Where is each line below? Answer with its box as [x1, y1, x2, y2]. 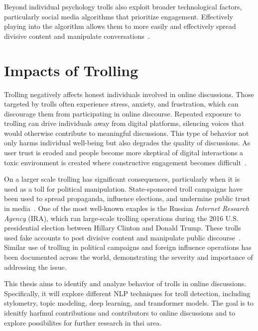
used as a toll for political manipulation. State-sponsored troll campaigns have [4, 183, 243, 194]
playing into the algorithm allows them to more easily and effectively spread [4, 21, 236, 31]
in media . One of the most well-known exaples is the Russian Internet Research [4, 203, 249, 214]
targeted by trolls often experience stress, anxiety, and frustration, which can [4, 99, 239, 109]
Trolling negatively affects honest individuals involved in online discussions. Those [4, 89, 254, 99]
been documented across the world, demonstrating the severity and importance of [4, 252, 253, 262]
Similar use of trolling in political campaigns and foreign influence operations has [4, 242, 252, 252]
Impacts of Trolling [4, 60, 138, 80]
